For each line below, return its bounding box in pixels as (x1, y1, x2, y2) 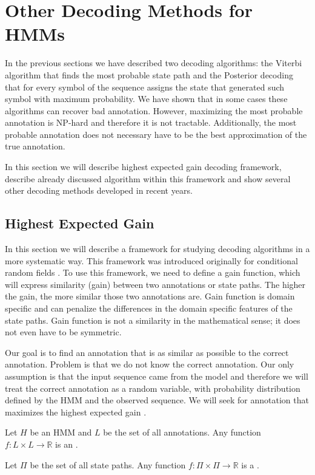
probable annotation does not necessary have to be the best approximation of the (5, 128, 307, 140)
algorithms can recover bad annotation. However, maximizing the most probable (5, 104, 303, 117)
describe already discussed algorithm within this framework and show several (5, 172, 291, 185)
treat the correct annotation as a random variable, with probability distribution (5, 381, 300, 394)
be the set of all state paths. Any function (30, 458, 186, 471)
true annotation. (5, 140, 65, 152)
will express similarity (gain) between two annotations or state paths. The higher (5, 278, 306, 290)
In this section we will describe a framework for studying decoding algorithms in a (5, 242, 310, 255)
